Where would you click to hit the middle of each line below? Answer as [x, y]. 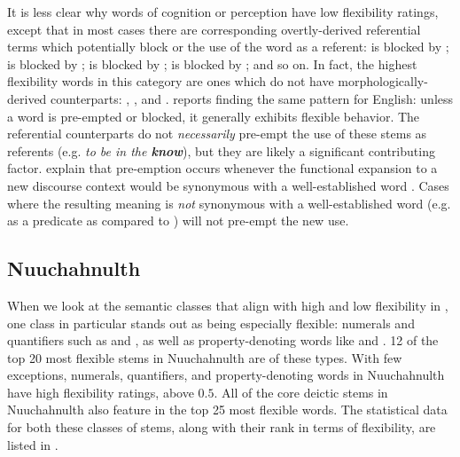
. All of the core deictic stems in [301, 392]
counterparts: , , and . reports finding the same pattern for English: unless [252, 98]
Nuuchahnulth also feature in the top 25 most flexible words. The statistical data [227, 410]
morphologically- [383, 81]
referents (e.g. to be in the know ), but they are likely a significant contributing [221, 150]
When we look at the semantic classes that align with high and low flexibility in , [228, 305]
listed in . [33, 444]
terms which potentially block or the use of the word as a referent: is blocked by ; [228, 47]
